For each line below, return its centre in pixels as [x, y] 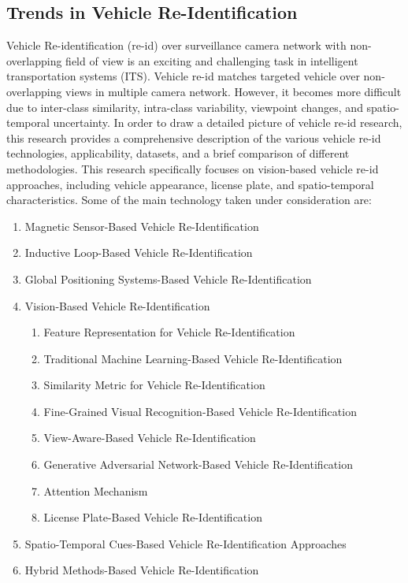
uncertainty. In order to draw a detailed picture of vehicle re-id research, [228, 123]
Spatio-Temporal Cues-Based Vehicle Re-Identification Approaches [185, 543]
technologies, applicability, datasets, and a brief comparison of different [178, 153]
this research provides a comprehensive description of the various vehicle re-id [194, 137]
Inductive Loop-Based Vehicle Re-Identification [139, 253]
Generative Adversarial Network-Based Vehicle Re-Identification [198, 464]
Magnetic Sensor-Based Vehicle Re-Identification [142, 226]
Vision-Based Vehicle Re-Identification [117, 305]
